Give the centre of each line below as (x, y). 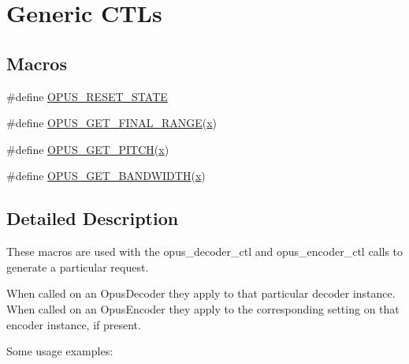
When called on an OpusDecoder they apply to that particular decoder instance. (201, 293)
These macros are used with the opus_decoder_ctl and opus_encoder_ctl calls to (205, 251)
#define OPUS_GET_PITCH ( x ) (88, 149)
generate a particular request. (78, 266)
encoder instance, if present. (74, 324)
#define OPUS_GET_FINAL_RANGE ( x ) (112, 123)
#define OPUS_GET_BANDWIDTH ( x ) (106, 176)
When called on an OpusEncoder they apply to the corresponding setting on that (203, 308)
